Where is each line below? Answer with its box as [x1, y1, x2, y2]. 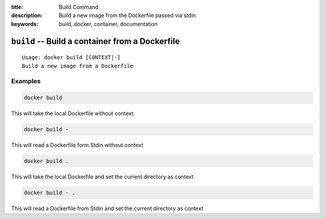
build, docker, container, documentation [59, 20, 158, 27]
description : [11, 12, 43, 19]
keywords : [11, 20, 39, 27]
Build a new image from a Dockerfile [22, 62, 134, 69]
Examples [11, 77, 41, 86]
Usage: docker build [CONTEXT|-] [22, 54, 121, 61]
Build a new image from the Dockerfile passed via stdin [59, 12, 196, 19]
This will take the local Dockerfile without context [11, 110, 134, 117]
